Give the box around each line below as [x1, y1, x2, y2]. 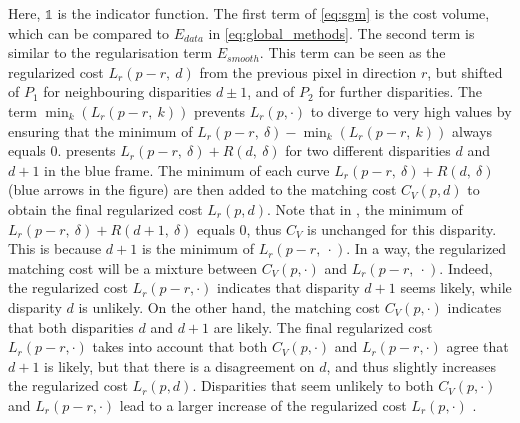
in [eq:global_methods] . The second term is [208, 22, 475, 43]
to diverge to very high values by [310, 100, 512, 121]
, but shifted [427, 61, 503, 82]
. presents [57, 140, 116, 161]
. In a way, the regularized [346, 238, 507, 259]
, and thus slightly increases [326, 355, 497, 376]
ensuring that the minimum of [8, 120, 193, 141]
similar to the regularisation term [8, 42, 213, 63]
